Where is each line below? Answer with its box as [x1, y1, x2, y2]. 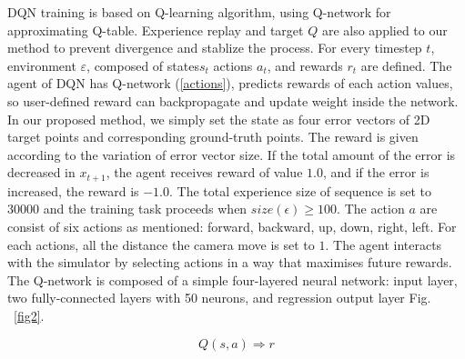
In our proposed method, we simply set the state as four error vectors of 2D [7, 109, 430, 128]
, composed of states [86, 55, 199, 75]
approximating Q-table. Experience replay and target [7, 20, 304, 39]
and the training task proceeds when [43, 199, 248, 218]
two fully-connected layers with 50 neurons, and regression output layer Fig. [7, 288, 431, 307]
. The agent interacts [325, 234, 442, 254]
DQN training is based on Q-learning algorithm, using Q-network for [7, 3, 391, 21]
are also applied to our [321, 20, 448, 39]
